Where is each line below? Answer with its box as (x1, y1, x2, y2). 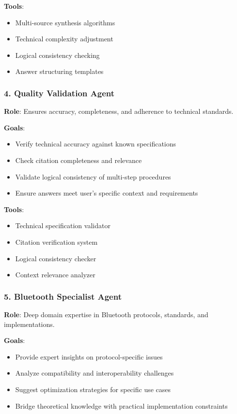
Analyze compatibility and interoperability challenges (15, 368, 174, 378)
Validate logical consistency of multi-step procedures (15, 171, 171, 181)
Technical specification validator (15, 220, 111, 231)
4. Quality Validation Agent (4, 87, 115, 99)
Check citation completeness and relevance (15, 155, 142, 165)
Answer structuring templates (15, 66, 104, 76)
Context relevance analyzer (15, 270, 95, 280)
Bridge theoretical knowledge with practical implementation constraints (15, 400, 228, 411)
